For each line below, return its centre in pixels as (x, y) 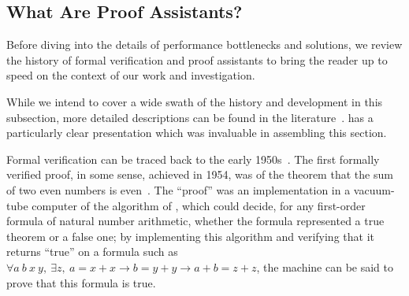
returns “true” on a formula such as (92, 252)
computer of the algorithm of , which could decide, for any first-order (199, 205)
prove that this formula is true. (81, 282)
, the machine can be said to (325, 266)
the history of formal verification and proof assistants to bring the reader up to (197, 59)
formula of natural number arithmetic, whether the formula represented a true (195, 221)
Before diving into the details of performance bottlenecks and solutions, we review (204, 44)
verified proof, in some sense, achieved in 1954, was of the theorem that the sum (200, 174)
